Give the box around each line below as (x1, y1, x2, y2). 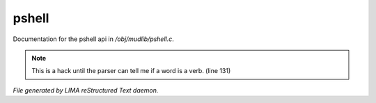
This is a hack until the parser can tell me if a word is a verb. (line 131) (31, 67, 231, 75)
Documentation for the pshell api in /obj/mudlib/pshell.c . (13, 35, 174, 43)
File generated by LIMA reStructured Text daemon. (13, 86, 159, 94)
